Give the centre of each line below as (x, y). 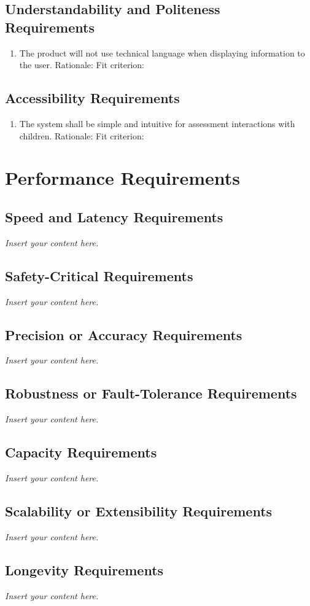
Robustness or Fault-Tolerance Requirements (151, 393)
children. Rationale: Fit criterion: (82, 135)
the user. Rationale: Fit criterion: (82, 65)
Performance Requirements (123, 178)
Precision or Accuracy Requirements (124, 334)
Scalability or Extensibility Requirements (139, 511)
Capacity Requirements (81, 452)
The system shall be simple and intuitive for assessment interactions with (157, 123)
